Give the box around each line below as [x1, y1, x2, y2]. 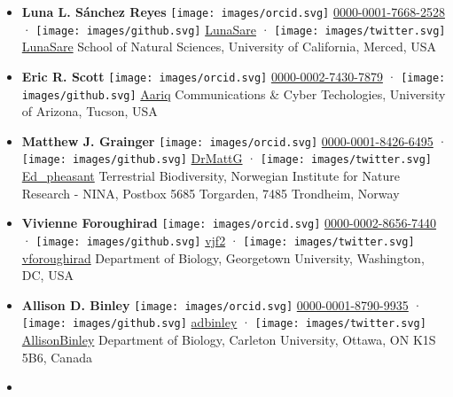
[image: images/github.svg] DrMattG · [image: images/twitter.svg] [21, 149, 433, 167]
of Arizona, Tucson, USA [21, 102, 158, 121]
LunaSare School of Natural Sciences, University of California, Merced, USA [21, 37, 437, 56]
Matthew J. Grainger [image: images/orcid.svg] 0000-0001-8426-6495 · [21, 131, 448, 150]
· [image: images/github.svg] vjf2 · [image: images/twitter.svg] [21, 230, 415, 249]
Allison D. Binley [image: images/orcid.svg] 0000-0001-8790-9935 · [21, 295, 423, 314]
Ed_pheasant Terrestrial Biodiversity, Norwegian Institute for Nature [21, 167, 400, 185]
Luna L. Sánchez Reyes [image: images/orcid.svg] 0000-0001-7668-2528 [21, 3, 445, 20]
